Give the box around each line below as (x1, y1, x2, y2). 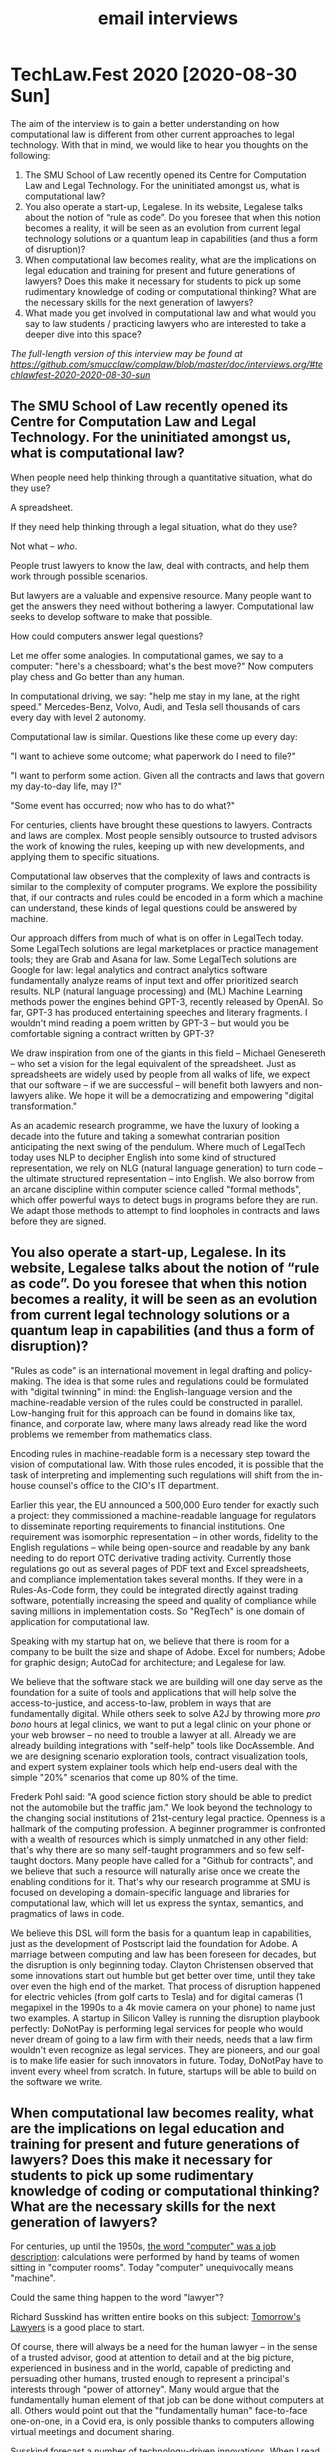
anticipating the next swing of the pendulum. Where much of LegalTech (10, 1140, 306, 1152)
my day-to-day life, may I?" (10, 780, 123, 792)
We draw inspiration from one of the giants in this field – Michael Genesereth (10, 1047, 326, 1059)
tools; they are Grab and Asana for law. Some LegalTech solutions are (10, 953, 297, 965)
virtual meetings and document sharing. (10, 2426, 175, 2438)
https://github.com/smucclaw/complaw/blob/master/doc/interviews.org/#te (10, 358, 323, 370)
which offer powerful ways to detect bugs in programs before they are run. (10, 1193, 318, 1206)
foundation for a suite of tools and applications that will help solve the (10, 1686, 297, 1698)
